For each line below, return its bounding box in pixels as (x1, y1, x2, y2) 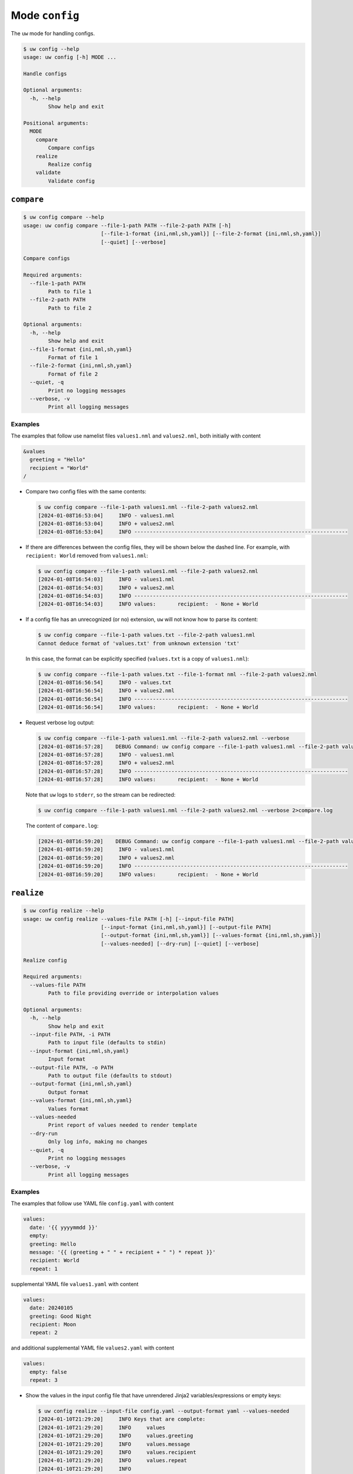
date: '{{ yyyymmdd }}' (29, 1224, 98, 1230)
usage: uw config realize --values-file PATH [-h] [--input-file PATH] (23, 916, 235, 922)
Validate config (48, 177, 95, 184)
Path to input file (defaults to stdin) (48, 1039, 166, 1046)
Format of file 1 (48, 354, 98, 361)
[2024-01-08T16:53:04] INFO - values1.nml (38, 512, 175, 519)
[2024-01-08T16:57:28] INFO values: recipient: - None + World (38, 776, 259, 783)
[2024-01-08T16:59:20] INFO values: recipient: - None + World (38, 871, 259, 878)
